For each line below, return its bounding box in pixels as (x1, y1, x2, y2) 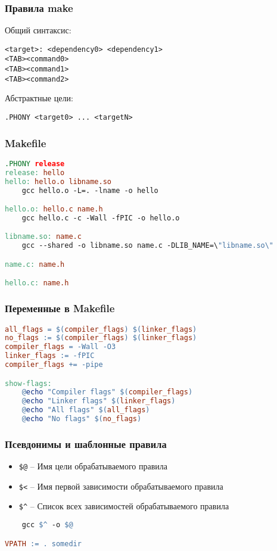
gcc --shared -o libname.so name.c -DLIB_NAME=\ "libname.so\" (21, 241, 274, 250)
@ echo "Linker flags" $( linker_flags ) (21, 397, 176, 406)
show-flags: (5, 379, 52, 388)
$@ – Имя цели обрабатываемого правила (18, 460, 167, 472)
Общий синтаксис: (5, 24, 71, 36)
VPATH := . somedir (5, 539, 82, 548)
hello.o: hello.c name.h (5, 205, 103, 214)
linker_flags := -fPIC (5, 351, 95, 360)
